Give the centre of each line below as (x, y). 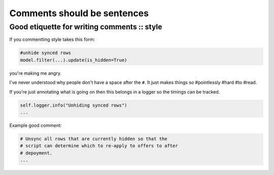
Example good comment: (36, 125)
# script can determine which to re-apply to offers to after (99, 146)
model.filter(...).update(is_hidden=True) (74, 60)
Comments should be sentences (79, 13)
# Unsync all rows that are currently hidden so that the (94, 139)
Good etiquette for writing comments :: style (86, 27)
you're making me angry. (36, 73)
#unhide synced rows (45, 53)
